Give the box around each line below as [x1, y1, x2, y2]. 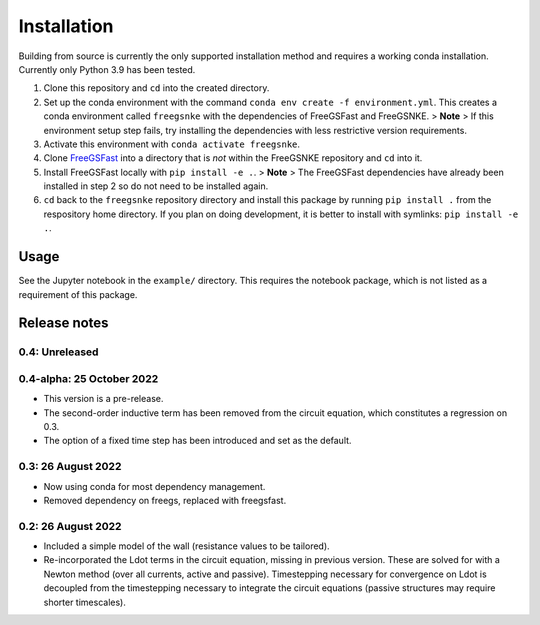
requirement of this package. [18, 288, 138, 300]
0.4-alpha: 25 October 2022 [18, 371, 159, 385]
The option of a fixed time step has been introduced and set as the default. [43, 435, 352, 447]
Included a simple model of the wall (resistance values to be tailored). [43, 540, 330, 552]
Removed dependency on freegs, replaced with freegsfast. [43, 494, 287, 506]
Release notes [18, 315, 109, 332]
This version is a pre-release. [43, 393, 164, 405]
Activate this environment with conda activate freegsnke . [43, 138, 300, 150]
